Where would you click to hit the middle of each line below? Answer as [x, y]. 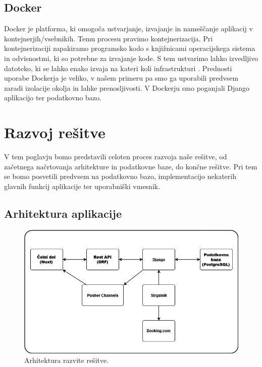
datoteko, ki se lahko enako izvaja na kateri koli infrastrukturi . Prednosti [118, 68]
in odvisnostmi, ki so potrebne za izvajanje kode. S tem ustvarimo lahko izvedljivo [131, 58]
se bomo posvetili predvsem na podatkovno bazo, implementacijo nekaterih [120, 176]
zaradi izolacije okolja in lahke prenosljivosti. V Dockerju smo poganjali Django [127, 87]
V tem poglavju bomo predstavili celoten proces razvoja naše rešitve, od [116, 157]
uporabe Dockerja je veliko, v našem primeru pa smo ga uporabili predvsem [121, 78]
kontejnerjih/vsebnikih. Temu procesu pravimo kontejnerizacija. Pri [109, 38]
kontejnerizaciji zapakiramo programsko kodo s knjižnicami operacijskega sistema [130, 48]
